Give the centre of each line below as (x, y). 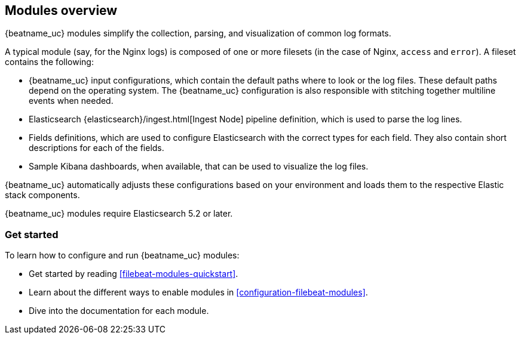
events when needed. (71, 101)
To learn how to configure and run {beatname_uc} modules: (122, 255)
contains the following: (49, 62)
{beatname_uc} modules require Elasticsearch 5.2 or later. (119, 214)
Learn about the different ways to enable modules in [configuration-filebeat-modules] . (198, 292)
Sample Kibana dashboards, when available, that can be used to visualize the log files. (199, 167)
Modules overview (61, 10)
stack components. (42, 195)
